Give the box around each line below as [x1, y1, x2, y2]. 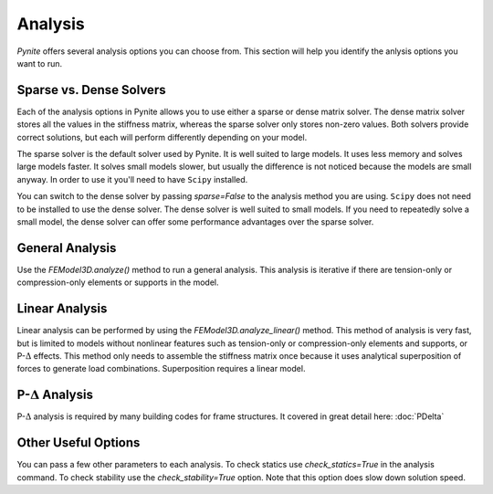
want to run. [16, 58, 63, 68]
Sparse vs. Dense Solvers [16, 82, 166, 98]
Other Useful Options [16, 435, 141, 451]
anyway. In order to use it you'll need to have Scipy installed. [16, 173, 248, 184]
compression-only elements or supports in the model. [16, 277, 219, 288]
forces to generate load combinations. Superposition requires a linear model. [16, 363, 306, 374]
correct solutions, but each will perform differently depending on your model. [16, 131, 308, 142]
